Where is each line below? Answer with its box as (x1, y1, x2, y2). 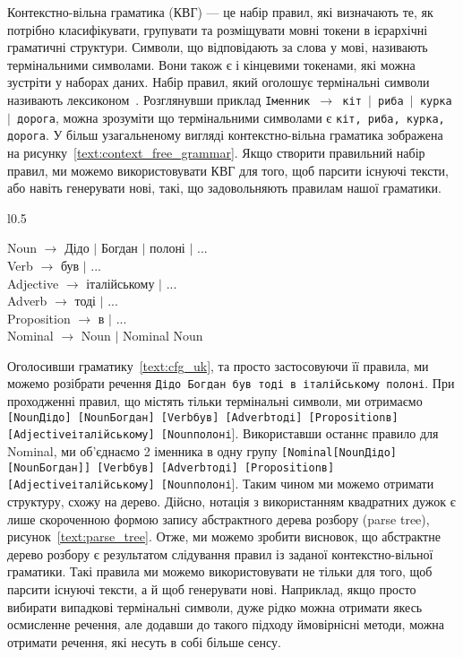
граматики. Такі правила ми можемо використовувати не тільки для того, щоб (7, 562, 433, 581)
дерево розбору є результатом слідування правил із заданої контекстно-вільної (7, 544, 433, 563)
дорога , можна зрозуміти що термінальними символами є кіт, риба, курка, (17, 108, 445, 126)
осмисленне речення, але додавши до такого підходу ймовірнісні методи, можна (7, 615, 445, 634)
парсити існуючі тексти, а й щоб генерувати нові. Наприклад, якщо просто (7, 579, 416, 598)
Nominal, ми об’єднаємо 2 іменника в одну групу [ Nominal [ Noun (7, 442, 365, 461)
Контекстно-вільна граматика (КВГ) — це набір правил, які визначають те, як (7, 3, 433, 21)
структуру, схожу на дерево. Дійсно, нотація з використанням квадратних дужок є (7, 492, 456, 510)
